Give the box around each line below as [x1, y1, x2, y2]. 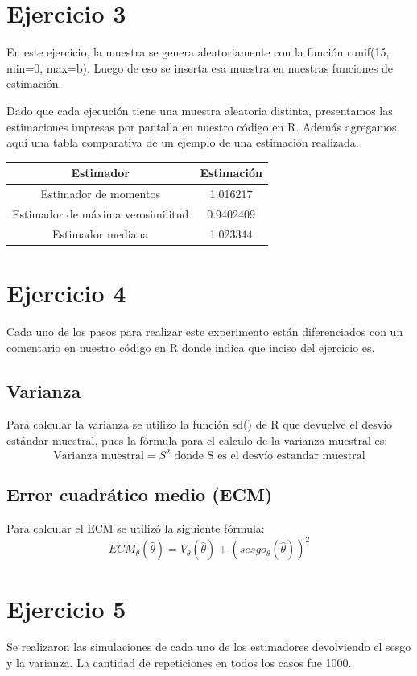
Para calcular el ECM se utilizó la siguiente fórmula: [6, 520, 265, 537]
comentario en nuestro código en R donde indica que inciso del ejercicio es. [6, 338, 375, 355]
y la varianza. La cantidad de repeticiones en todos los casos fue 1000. [6, 654, 352, 671]
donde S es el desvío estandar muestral [174, 450, 365, 462]
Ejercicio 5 [6, 591, 126, 624]
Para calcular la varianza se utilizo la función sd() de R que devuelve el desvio [6, 416, 393, 433]
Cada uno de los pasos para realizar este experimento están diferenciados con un [6, 322, 403, 339]
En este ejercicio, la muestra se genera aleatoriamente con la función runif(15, [6, 44, 390, 60]
